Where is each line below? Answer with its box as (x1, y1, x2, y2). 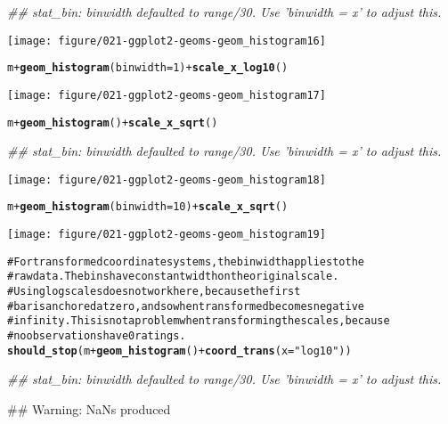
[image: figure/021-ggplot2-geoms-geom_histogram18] (7, 173, 326, 186)
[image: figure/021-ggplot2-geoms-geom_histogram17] (7, 88, 326, 102)
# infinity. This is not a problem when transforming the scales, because (7, 314, 390, 328)
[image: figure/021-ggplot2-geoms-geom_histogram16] (7, 34, 326, 47)
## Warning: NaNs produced (7, 399, 171, 418)
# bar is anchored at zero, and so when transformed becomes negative (7, 299, 364, 313)
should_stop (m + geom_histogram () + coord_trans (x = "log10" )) (7, 344, 352, 357)
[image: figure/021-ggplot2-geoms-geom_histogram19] (7, 228, 326, 241)
